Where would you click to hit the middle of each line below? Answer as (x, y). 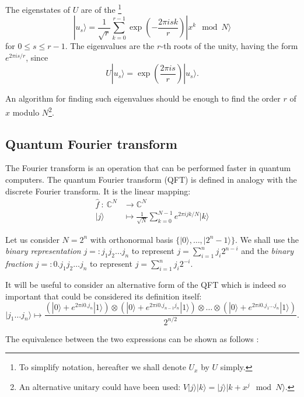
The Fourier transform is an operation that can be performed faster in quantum (148, 168)
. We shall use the (267, 239)
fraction (19, 264)
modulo (26, 112)
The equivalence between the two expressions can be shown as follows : (132, 338)
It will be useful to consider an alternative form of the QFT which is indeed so (146, 284)
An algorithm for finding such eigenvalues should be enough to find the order (143, 98)
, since (37, 57)
